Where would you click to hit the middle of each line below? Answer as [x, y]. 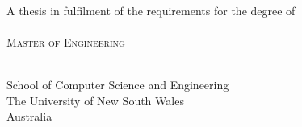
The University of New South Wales [95, 100]
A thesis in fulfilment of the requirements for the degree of [151, 10]
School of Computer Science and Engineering [118, 85]
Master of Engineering [66, 41]
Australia [29, 116]
